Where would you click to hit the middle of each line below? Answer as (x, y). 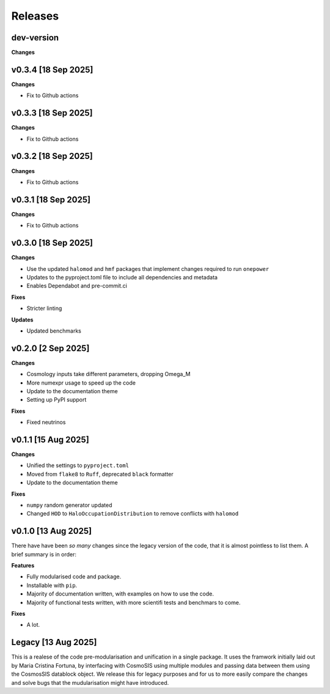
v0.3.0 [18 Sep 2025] (52, 243)
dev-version (35, 38)
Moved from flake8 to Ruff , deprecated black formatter (100, 474)
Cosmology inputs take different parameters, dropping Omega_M (108, 374)
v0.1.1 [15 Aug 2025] (50, 439)
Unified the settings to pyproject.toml (78, 465)
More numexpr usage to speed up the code (81, 383)
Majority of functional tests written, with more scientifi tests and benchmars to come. (134, 602)
